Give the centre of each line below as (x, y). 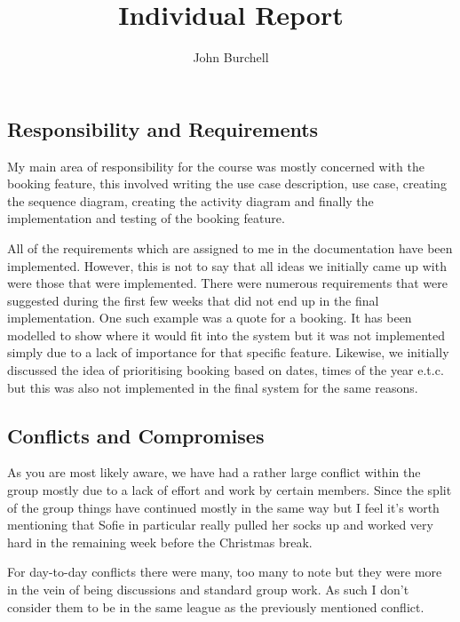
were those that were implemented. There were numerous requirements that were (227, 283)
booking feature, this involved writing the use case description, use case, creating (227, 183)
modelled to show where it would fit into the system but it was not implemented (226, 335)
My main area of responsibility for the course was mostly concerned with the (216, 166)
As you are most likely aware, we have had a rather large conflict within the (214, 472)
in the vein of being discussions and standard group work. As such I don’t (208, 590)
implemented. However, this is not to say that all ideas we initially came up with (227, 265)
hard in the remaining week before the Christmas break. (160, 542)
